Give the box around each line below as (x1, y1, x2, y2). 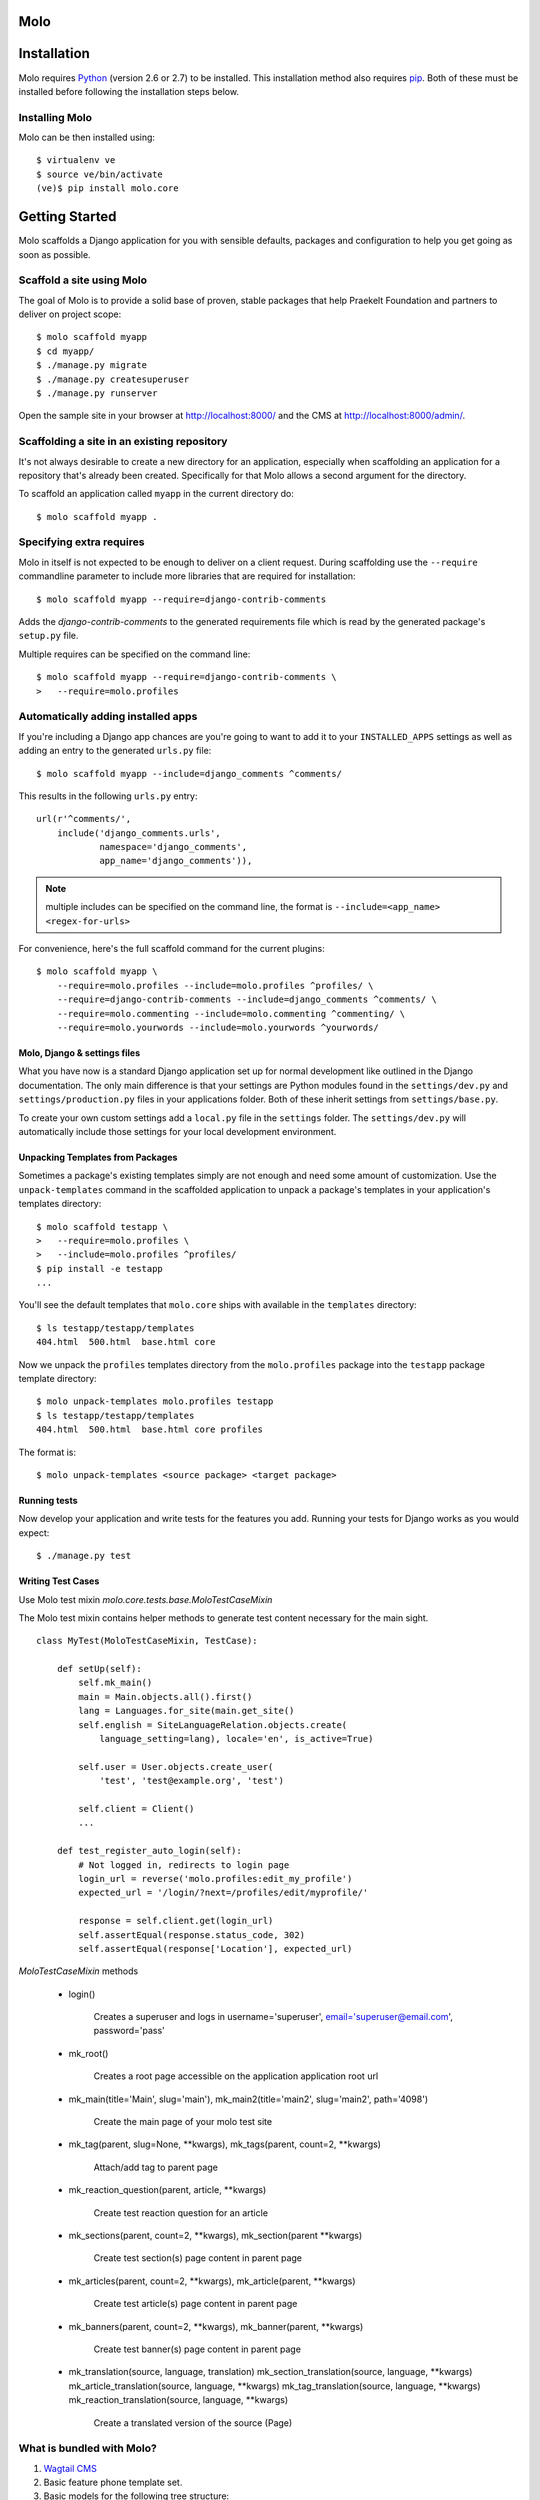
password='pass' (93, 2025, 165, 2037)
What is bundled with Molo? (18, 2441, 157, 2455)
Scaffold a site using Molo (18, 273, 147, 287)
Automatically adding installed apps (18, 710, 198, 724)
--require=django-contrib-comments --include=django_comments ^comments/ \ (56, 994, 437, 1005)
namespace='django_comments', (99, 841, 248, 853)
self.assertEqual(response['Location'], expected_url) (78, 1943, 353, 1954)
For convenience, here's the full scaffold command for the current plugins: (18, 943, 325, 955)
